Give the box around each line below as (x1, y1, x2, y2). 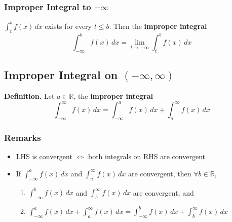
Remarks (4, 131, 41, 143)
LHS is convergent (16, 151, 72, 162)
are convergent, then (128, 168, 191, 178)
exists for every (45, 20, 92, 31)
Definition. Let (4, 91, 55, 101)
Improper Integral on (4, 67, 118, 83)
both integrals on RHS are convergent (88, 151, 205, 162)
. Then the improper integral (109, 20, 207, 31)
